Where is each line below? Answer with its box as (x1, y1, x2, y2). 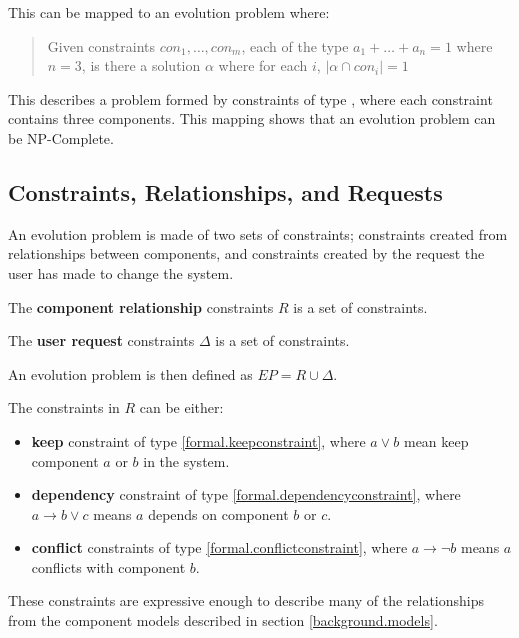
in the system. (143, 450, 230, 471)
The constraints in (8, 397, 120, 418)
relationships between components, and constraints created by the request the (8, 243, 485, 264)
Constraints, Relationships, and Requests (8, 176, 443, 207)
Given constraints (47, 35, 156, 56)
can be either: (139, 397, 224, 418)
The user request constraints (8, 330, 195, 351)
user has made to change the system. (8, 262, 234, 283)
